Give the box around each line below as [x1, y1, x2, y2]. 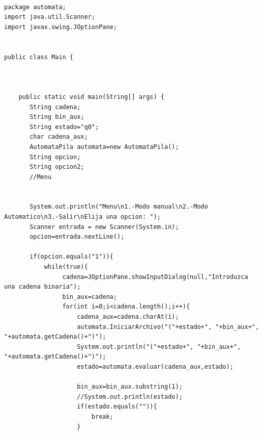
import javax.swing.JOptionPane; [4, 23, 117, 31]
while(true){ [44, 263, 88, 271]
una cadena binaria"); [4, 283, 81, 291]
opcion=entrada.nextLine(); [30, 233, 125, 241]
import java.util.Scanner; [4, 13, 95, 21]
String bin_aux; [30, 113, 84, 121]
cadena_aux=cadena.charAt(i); [77, 313, 179, 320]
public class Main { [4, 53, 74, 61]
